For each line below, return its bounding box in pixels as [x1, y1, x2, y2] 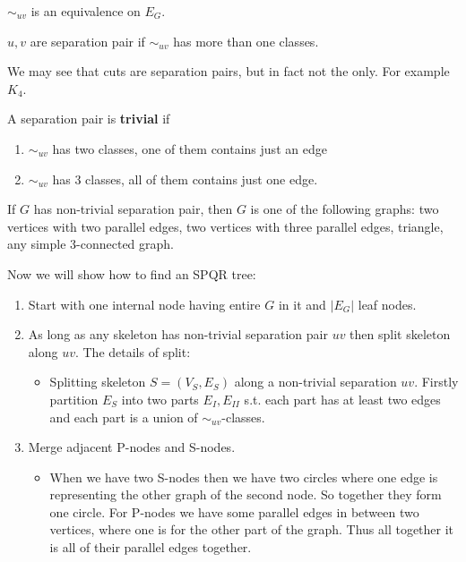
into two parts [121, 389, 199, 408]
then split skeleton [349, 325, 451, 344]
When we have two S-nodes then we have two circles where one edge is [49, 467, 438, 486]
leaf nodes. [358, 294, 417, 313]
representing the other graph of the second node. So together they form [49, 485, 442, 504]
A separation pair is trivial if [7, 109, 170, 128]
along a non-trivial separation [234, 372, 397, 391]
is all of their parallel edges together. [49, 538, 252, 557]
